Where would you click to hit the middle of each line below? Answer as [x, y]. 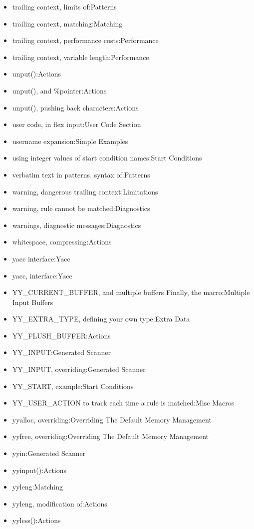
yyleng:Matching [37, 487]
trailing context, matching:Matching [67, 23]
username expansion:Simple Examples [70, 141]
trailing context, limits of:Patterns [64, 6]
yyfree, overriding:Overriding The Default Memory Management [111, 436]
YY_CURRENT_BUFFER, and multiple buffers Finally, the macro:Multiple [131, 292]
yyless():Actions [36, 520]
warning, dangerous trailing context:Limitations [85, 191]
